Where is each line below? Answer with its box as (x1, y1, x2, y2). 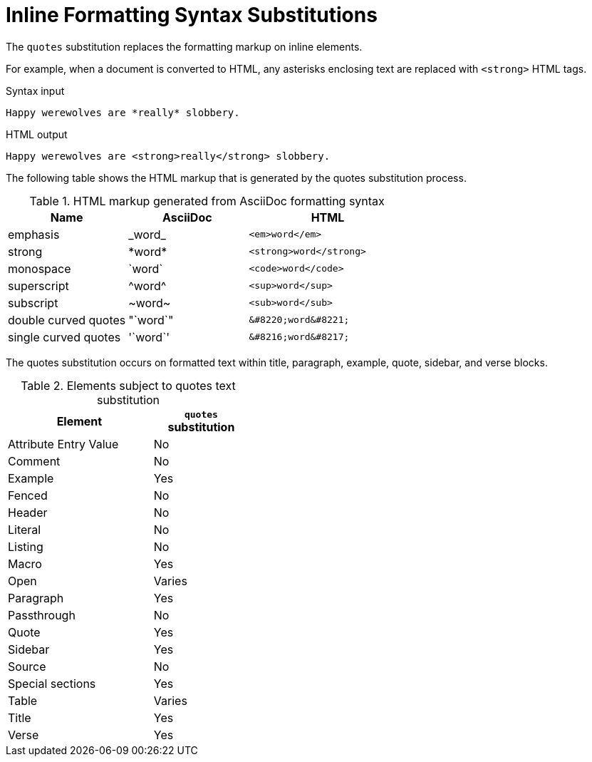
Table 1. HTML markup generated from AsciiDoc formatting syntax (29, 193, 385, 208)
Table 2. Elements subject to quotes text (21, 378, 236, 393)
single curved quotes (8, 329, 121, 344)
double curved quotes (8, 312, 126, 327)
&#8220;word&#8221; (249, 314, 350, 326)
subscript (8, 295, 58, 310)
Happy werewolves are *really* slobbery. (6, 106, 240, 118)
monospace (8, 261, 71, 276)
